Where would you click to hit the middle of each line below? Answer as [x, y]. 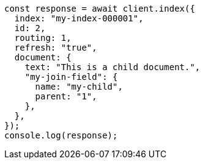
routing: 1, [43, 38]
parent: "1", [66, 96]
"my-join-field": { [71, 77]
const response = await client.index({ [100, 9]
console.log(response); [61, 135]
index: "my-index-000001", [79, 18]
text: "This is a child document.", [113, 67]
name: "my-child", [79, 87]
